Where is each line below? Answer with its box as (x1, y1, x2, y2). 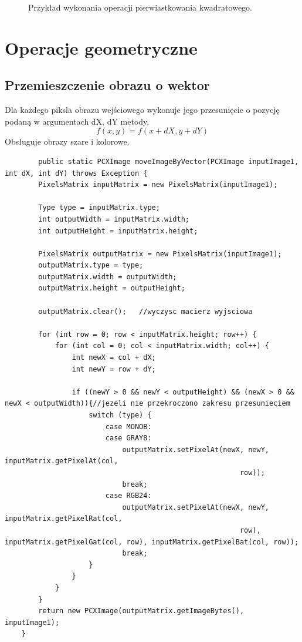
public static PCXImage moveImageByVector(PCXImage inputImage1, (38, 157, 299, 166)
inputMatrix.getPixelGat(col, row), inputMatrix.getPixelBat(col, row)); (5, 537, 299, 546)
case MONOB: (105, 422, 152, 431)
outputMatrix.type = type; (38, 261, 144, 270)
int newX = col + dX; (72, 353, 156, 362)
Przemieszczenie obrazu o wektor (5, 76, 210, 94)
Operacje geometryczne (5, 35, 198, 59)
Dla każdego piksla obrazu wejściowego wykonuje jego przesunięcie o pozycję (5, 103, 280, 116)
